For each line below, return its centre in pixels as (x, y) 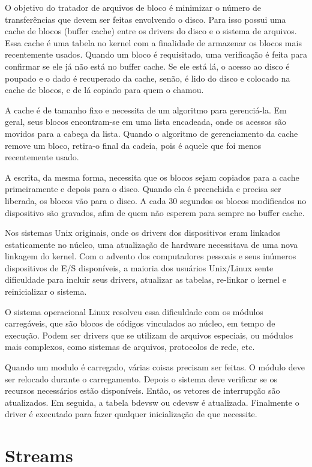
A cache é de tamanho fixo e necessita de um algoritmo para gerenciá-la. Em (146, 110)
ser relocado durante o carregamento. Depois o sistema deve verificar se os (141, 378)
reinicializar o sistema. (46, 291)
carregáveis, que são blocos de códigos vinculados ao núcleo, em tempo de (140, 323)
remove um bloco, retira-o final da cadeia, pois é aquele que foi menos (133, 145)
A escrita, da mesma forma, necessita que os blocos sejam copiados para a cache (152, 177)
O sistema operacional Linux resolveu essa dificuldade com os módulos (134, 311)
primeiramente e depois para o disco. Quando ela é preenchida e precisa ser (143, 189)
